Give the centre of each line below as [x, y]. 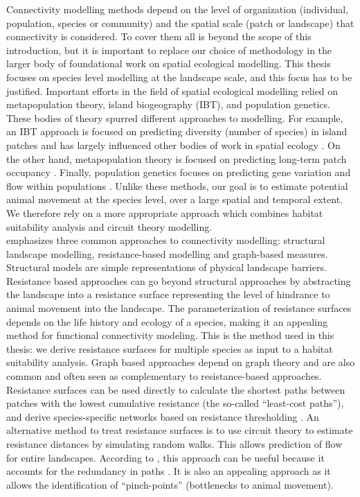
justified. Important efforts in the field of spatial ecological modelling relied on [172, 90]
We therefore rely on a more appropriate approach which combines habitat [165, 212]
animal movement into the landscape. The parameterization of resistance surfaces [179, 308]
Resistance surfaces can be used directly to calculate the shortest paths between [176, 389]
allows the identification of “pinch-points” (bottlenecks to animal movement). [170, 484]
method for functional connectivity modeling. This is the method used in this [170, 335]
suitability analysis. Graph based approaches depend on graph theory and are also [181, 362]
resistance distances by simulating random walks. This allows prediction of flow [174, 444]
